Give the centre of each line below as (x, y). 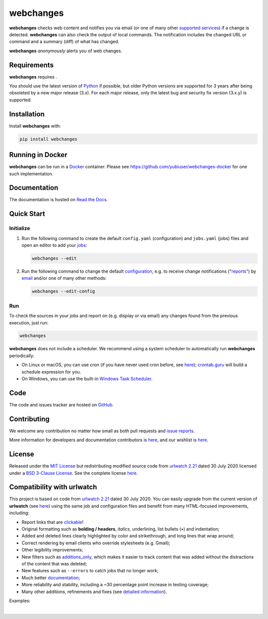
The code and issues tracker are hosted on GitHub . (62, 404)
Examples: (20, 601)
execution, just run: (29, 322)
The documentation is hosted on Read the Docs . (59, 200)
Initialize (20, 229)
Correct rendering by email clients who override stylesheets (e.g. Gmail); (96, 543)
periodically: (22, 356)
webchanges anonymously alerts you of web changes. (66, 51)
